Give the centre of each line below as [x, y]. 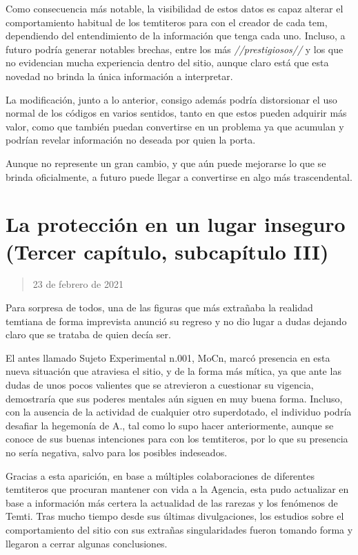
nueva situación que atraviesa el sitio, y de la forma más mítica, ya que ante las [173, 371]
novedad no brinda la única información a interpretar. [119, 76]
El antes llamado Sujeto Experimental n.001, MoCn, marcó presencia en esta [168, 357]
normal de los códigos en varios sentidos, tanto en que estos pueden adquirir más [176, 113]
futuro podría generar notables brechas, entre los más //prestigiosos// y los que [175, 49]
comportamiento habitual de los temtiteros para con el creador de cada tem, [167, 22]
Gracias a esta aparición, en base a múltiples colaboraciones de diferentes [160, 475]
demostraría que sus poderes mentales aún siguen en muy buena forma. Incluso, [174, 398]
